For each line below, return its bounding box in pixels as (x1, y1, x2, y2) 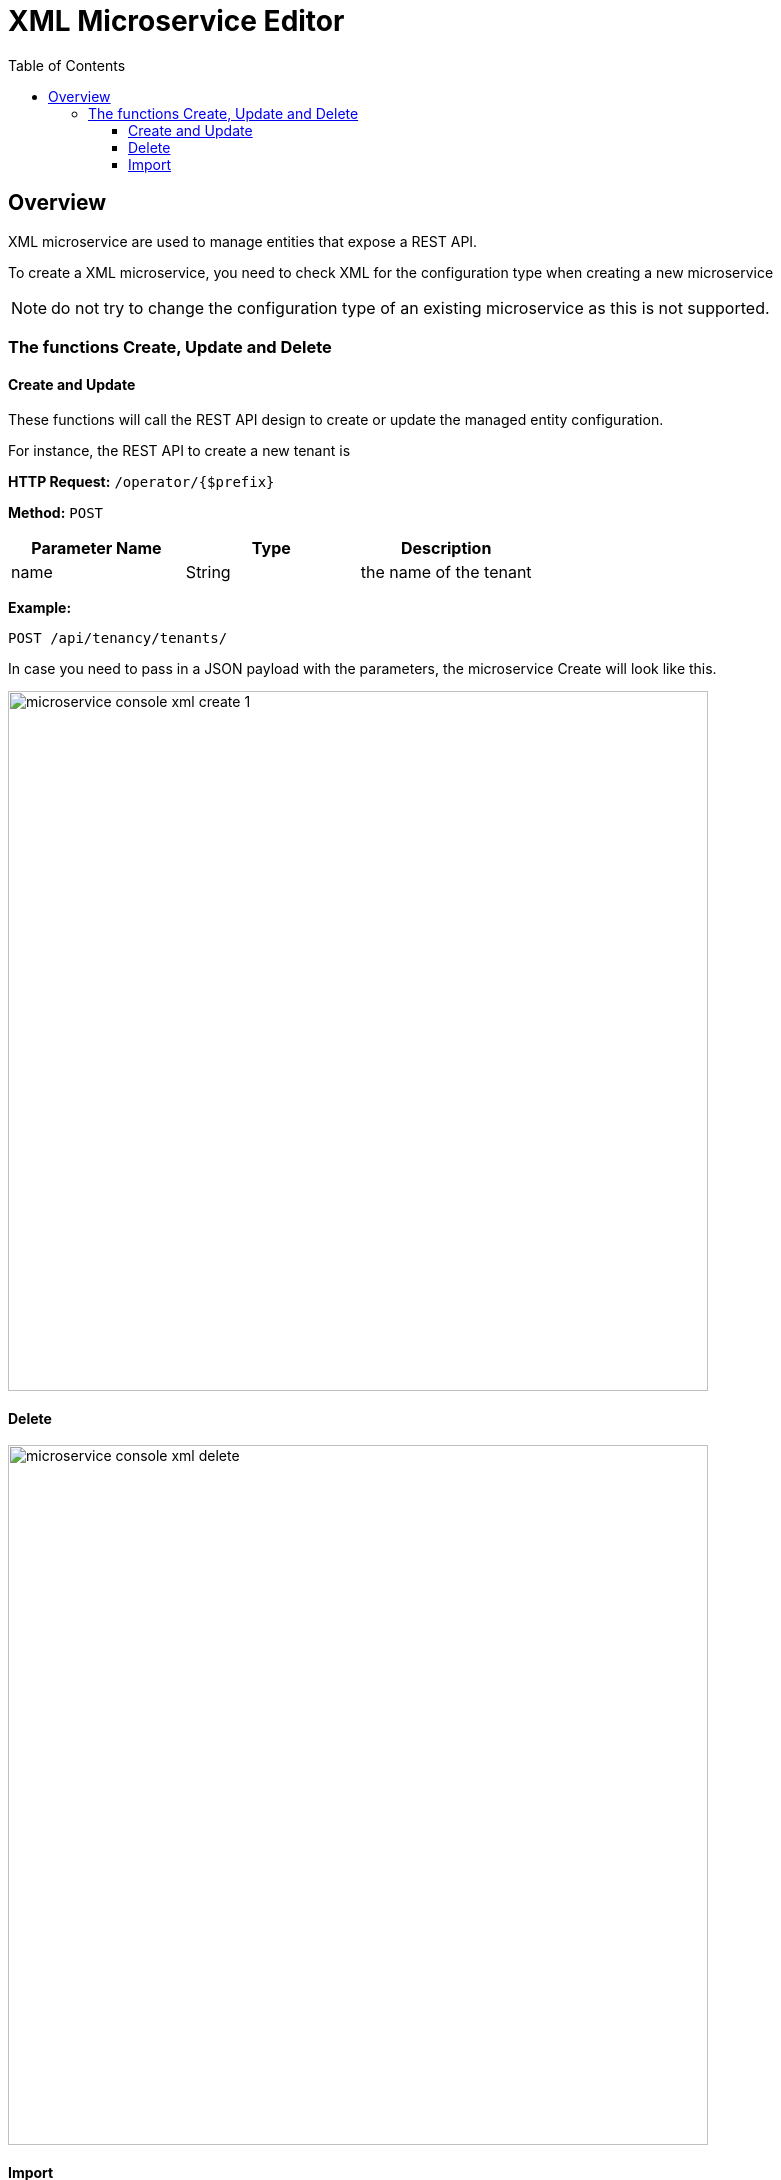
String (185, 562, 231, 583)
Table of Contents (8, 56, 126, 74)
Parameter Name (31, 538, 162, 559)
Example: (8, 599, 72, 617)
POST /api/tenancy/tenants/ (8, 630, 228, 647)
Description (400, 538, 492, 559)
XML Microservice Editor (8, 4, 345, 38)
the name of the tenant (360, 562, 532, 583)
